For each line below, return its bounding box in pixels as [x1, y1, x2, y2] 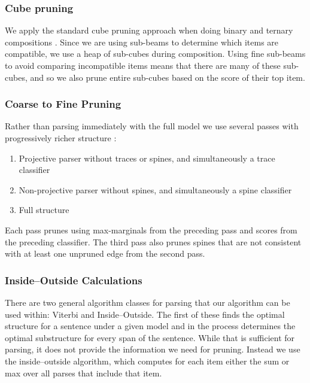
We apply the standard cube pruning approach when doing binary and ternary [5, 24, 293, 37]
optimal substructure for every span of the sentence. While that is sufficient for [5, 331, 295, 344]
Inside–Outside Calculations [5, 272, 142, 287]
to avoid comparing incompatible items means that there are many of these [5, 59, 281, 71]
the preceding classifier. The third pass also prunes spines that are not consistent [5, 235, 302, 248]
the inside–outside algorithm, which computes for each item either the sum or [5, 354, 290, 367]
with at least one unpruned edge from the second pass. [5, 247, 205, 260]
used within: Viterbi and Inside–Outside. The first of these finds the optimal [5, 308, 285, 320]
